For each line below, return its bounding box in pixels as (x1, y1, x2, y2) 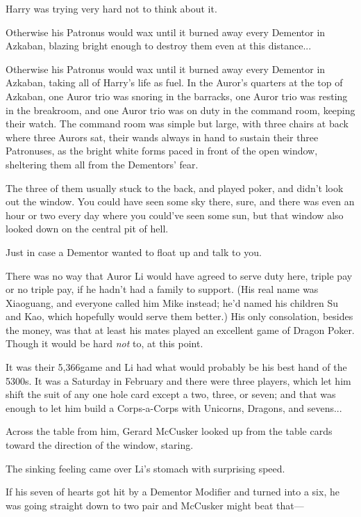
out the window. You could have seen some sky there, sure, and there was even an (6, 194, 355, 209)
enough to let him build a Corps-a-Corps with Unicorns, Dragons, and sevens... (6, 400, 342, 415)
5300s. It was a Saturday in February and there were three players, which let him (6, 373, 351, 388)
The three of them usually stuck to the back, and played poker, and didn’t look (6, 180, 344, 195)
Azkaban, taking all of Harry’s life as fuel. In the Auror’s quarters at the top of (6, 75, 343, 90)
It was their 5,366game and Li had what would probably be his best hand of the (6, 360, 347, 374)
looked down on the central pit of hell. (6, 221, 169, 236)
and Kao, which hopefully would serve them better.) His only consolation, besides (6, 309, 353, 324)
